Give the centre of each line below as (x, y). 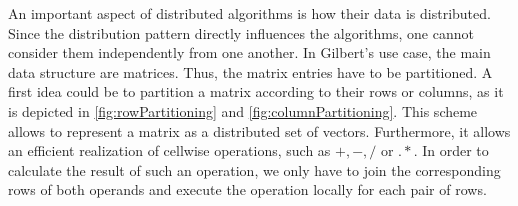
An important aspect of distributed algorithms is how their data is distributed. (249, 13)
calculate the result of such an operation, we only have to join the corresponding (254, 169)
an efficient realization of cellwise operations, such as (169, 150)
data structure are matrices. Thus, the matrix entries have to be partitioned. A (250, 71)
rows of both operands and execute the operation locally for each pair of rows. (247, 189)
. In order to (451, 150)
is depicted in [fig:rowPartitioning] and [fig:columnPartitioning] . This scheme (243, 110)
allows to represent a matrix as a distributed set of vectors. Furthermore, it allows (259, 130)
